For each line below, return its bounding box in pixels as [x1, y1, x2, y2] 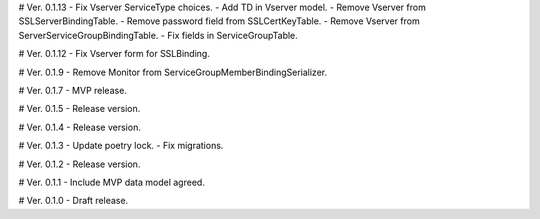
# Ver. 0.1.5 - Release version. [18, 103, 141, 115]
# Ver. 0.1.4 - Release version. [18, 121, 142, 133]
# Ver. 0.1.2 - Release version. [18, 158, 141, 170]
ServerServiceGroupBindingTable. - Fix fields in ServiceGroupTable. [18, 29, 299, 41]
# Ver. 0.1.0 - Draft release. [18, 195, 129, 207]
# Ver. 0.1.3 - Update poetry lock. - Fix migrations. [18, 140, 224, 152]
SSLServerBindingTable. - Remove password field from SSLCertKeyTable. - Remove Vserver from [18, 15, 420, 27]
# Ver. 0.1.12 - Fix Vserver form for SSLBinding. [18, 48, 210, 60]
